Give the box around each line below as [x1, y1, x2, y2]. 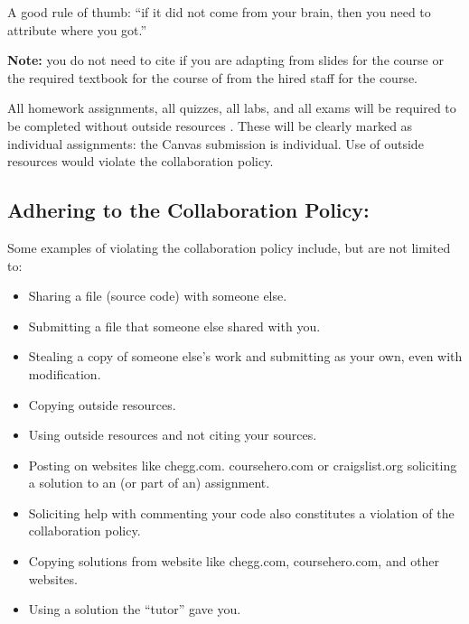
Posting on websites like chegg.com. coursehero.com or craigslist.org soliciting [28, 455, 457, 474]
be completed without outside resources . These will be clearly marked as [7, 116, 413, 135]
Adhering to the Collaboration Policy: [7, 196, 370, 224]
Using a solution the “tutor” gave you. [28, 600, 241, 619]
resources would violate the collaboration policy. [7, 152, 274, 171]
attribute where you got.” [7, 20, 147, 39]
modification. [28, 364, 101, 383]
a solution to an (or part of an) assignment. [28, 473, 270, 492]
